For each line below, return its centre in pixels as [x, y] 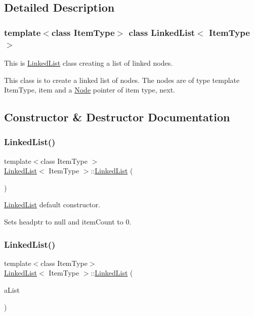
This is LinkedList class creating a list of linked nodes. [89, 62]
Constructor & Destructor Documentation [117, 117]
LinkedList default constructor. [52, 205]
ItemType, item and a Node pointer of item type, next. [90, 90]
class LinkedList [162, 32]
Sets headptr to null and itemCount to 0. [68, 222]
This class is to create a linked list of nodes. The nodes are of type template [122, 80]
